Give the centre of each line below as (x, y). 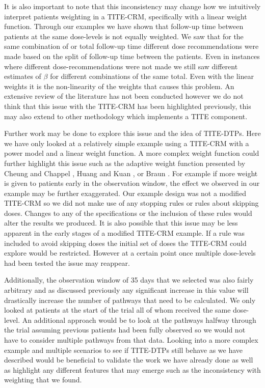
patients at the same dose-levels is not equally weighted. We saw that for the (124, 36)
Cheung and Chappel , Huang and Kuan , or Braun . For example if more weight (131, 173)
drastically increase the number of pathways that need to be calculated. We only (130, 300)
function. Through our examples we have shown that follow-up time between (124, 26)
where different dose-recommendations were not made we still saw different (121, 66)
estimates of (23, 76)
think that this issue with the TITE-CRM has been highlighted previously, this (128, 106)
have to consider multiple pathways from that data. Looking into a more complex (131, 340)
